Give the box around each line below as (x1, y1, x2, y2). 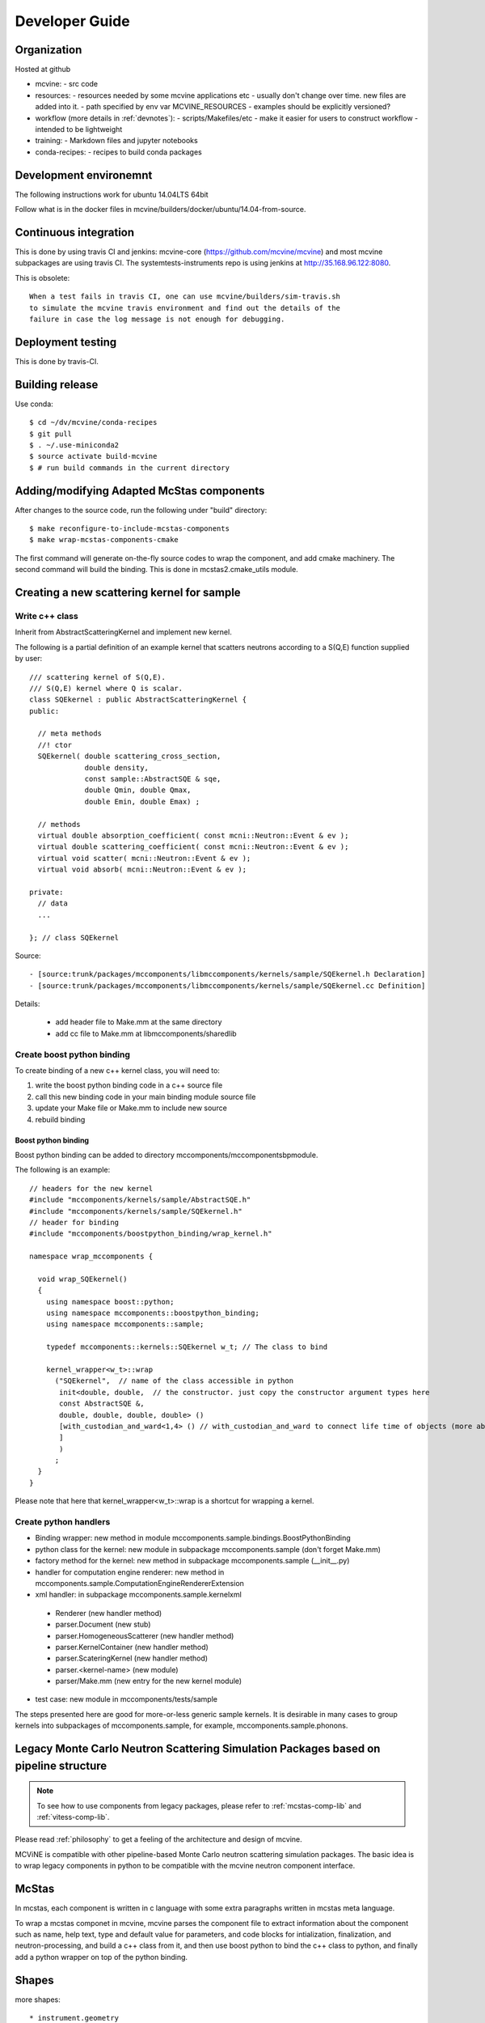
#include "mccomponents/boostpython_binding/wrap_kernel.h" (29, 1229, 272, 1238)
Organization (15, 43, 82, 57)
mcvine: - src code (35, 79, 99, 89)
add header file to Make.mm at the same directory (55, 1017, 222, 1027)
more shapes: (15, 1995, 61, 2004)
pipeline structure (15, 1758, 108, 1772)
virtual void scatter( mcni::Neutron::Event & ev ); (37, 854, 251, 863)
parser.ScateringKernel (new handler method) (55, 1653, 209, 1663)
